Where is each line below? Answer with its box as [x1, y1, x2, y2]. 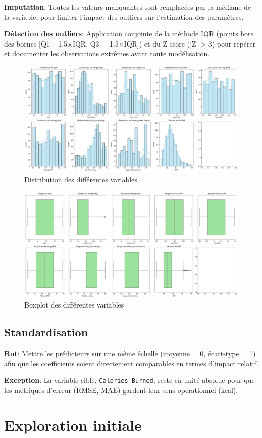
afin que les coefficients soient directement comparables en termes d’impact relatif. [4, 358, 258, 368]
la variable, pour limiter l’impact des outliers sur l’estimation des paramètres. [4, 11, 244, 22]
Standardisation [4, 324, 88, 340]
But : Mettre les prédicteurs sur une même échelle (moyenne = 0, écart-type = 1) [4, 348, 256, 359]
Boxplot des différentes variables [24, 299, 124, 310]
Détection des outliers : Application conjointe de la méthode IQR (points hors [4, 28, 254, 39]
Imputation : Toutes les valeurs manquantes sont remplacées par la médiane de [4, 2, 251, 12]
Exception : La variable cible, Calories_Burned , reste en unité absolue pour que [4, 375, 255, 385]
